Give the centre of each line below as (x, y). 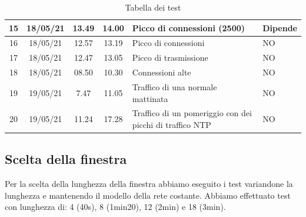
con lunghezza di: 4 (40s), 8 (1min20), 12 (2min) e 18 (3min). (115, 207)
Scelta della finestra (66, 159)
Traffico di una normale (174, 86)
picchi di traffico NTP (172, 124)
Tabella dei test (153, 7)
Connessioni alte (162, 72)
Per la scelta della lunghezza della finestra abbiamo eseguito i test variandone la (149, 184)
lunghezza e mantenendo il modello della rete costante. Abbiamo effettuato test (148, 195)
